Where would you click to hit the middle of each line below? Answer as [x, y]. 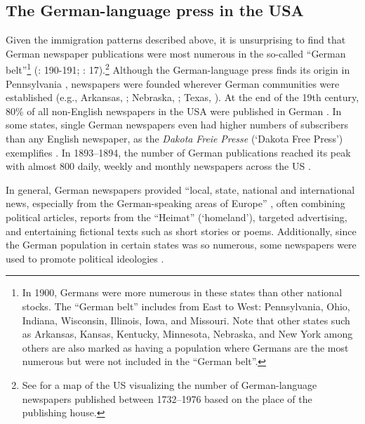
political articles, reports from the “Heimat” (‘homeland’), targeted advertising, [177, 217]
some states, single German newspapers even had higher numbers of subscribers [177, 125]
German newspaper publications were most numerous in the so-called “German [176, 53]
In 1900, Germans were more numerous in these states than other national [182, 292]
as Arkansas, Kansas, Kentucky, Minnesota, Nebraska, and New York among [187, 334]
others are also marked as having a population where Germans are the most [185, 347]
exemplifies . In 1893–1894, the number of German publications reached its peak [178, 152]
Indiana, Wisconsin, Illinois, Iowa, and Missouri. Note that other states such [186, 320]
